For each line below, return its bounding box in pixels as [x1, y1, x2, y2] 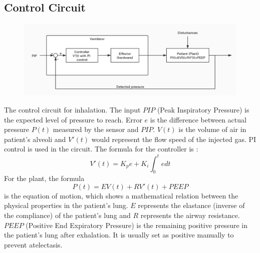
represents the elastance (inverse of [138, 200, 245, 210]
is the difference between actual [150, 114, 246, 124]
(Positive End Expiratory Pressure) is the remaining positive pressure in [26, 219, 247, 230]
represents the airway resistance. [140, 210, 240, 220]
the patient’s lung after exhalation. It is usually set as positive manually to [4, 229, 234, 240]
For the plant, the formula [4, 173, 85, 183]
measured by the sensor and [53, 124, 139, 134]
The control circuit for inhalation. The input [4, 104, 141, 115]
